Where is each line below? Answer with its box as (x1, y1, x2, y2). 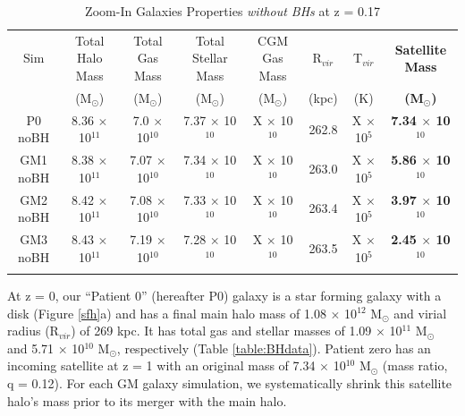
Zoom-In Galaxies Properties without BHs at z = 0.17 (85, 2, 380, 20)
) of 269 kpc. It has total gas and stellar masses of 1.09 (71, 321, 372, 340)
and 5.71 (7, 338, 55, 357)
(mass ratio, (382, 356, 448, 375)
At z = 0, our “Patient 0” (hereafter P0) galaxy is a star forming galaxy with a (7, 285, 442, 304)
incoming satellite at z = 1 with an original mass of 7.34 (7, 356, 316, 375)
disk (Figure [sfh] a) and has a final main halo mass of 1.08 (7, 303, 326, 322)
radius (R (7, 321, 59, 340)
